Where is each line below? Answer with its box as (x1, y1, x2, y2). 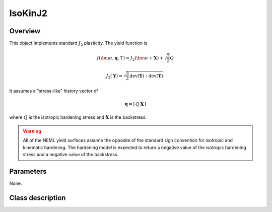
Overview (9, 27, 41, 35)
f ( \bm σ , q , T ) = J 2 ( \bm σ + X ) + (97, 55, 164, 62)
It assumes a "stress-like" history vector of (9, 88, 98, 94)
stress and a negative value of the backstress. (23, 152, 119, 158)
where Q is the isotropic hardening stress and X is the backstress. (9, 114, 147, 120)
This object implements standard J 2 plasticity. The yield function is (9, 40, 148, 47)
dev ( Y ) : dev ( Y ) (129, 73, 163, 79)
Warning (23, 128, 41, 134)
